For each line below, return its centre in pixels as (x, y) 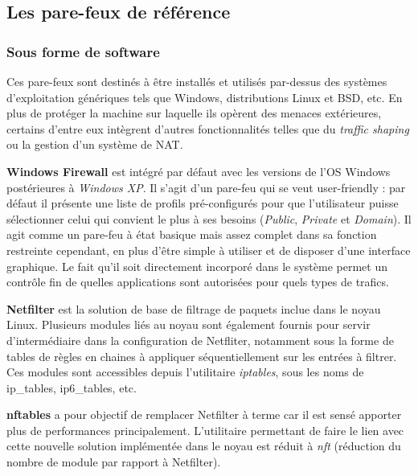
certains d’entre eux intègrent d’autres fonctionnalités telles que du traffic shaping (208, 128)
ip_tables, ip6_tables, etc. (72, 387)
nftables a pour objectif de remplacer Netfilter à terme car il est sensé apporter (204, 414)
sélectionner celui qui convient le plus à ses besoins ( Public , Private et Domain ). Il (209, 218)
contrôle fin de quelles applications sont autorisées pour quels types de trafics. (198, 282)
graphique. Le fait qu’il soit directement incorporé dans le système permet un (197, 266)
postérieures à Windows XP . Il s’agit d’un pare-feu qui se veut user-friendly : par (206, 187)
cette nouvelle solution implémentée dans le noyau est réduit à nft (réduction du (204, 446)
